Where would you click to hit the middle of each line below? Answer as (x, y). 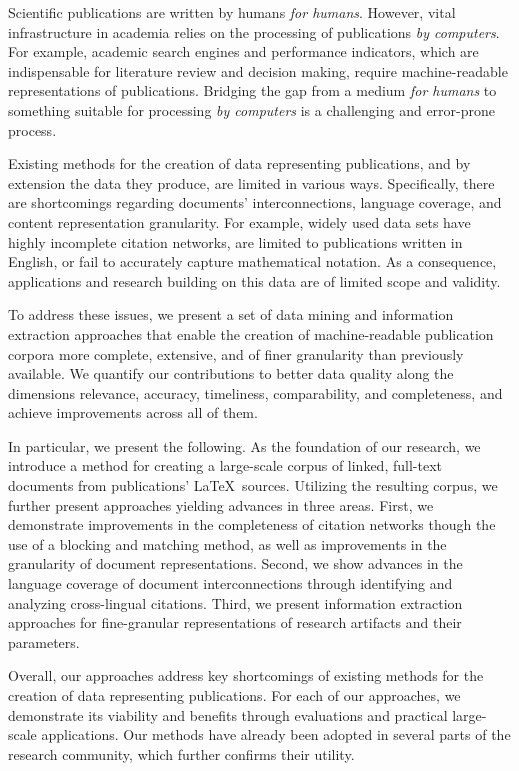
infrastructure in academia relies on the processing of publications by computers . (254, 31)
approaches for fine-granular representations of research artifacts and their (235, 622)
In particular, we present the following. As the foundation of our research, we (244, 445)
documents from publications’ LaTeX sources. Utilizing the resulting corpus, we (253, 485)
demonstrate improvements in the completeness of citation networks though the (252, 524)
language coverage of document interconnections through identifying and (230, 583)
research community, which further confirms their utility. (181, 753)
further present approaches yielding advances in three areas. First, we (221, 504)
